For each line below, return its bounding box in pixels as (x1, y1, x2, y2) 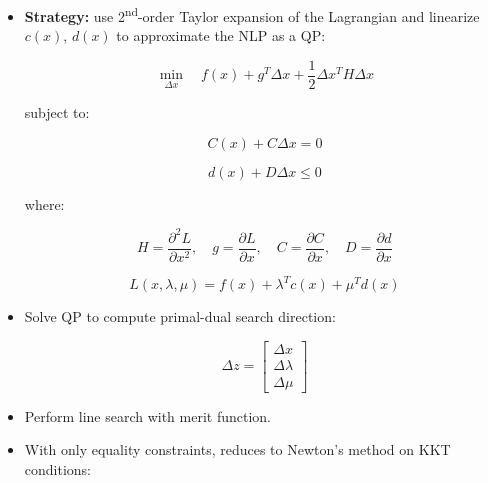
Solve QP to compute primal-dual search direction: (24, 306, 336, 327)
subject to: (24, 101, 90, 122)
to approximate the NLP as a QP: (116, 25, 326, 46)
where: (24, 193, 65, 214)
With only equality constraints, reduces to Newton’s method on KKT (24, 439, 451, 460)
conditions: (24, 459, 92, 480)
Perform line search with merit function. (24, 405, 272, 426)
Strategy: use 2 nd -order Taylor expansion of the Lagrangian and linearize (24, 3, 480, 26)
